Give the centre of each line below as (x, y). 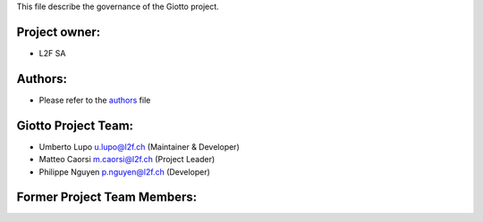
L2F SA (52, 53)
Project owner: (59, 32)
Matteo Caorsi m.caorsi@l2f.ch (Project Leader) (127, 160)
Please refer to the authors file (95, 100)
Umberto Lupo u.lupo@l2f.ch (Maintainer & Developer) (140, 146)
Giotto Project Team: (75, 125)
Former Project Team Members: (106, 197)
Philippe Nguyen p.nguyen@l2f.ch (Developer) (124, 172)
